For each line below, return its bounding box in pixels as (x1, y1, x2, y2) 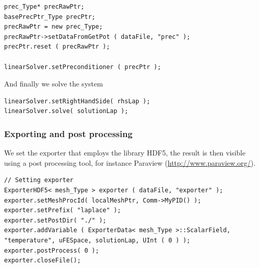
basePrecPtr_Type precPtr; (4, 13, 95, 20)
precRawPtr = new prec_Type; (4, 23, 103, 31)
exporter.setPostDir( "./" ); (4, 216, 107, 224)
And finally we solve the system (4, 78, 103, 89)
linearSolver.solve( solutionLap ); (4, 107, 128, 115)
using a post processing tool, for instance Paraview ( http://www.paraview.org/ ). (4, 157, 256, 168)
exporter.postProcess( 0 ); (4, 247, 99, 254)
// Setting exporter (4, 176, 74, 184)
